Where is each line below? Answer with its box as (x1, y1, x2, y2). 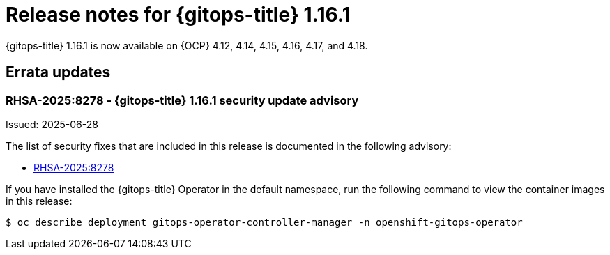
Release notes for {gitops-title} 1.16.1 (6, 3, 351, 26)
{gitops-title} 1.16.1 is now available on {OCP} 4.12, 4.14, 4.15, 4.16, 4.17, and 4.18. (6, 39, 368, 52)
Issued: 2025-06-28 (6, 118, 98, 130)
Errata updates (6, 63, 111, 82)
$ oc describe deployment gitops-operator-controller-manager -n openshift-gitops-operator (6, 216, 523, 228)
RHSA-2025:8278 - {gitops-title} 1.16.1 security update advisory (6, 93, 359, 107)
